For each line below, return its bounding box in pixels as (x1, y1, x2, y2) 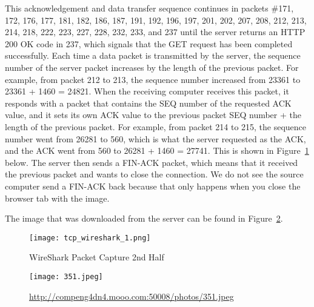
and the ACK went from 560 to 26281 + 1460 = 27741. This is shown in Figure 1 (5, 144, 309, 157)
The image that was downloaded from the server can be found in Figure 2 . (5, 212, 283, 225)
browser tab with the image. (5, 191, 110, 204)
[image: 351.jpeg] (29, 272, 103, 281)
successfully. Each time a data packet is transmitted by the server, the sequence (5, 49, 301, 62)
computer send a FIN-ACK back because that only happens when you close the (5, 179, 301, 192)
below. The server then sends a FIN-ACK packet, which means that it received (5, 156, 298, 168)
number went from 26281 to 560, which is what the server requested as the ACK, (5, 132, 306, 145)
